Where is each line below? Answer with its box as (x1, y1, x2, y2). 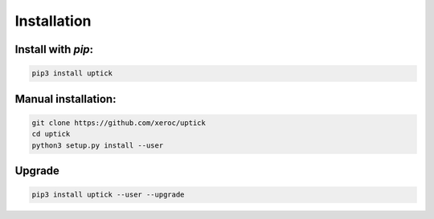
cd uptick (31, 129, 71, 139)
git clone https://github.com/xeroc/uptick (31, 118, 207, 128)
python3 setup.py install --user (31, 140, 164, 150)
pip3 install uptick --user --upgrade (31, 190, 185, 200)
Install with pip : (14, 43, 94, 56)
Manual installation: (14, 92, 117, 106)
